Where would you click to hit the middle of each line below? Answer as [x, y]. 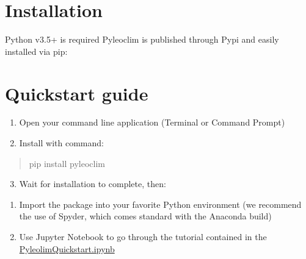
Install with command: [61, 143]
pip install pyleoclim [67, 163]
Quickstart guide [77, 93]
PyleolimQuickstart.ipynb [67, 248]
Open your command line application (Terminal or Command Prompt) [152, 122]
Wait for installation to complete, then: [93, 184]
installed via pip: [36, 51]
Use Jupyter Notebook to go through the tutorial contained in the [143, 236]
